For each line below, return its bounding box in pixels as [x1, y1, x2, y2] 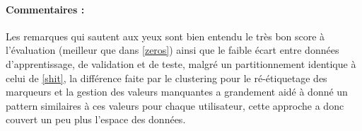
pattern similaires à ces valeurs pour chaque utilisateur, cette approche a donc [6, 98, 344, 113]
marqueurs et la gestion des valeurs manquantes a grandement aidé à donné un [6, 84, 348, 99]
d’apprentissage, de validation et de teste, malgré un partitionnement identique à [6, 56, 356, 71]
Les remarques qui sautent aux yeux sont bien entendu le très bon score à [6, 28, 325, 43]
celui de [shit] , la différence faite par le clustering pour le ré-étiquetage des [6, 70, 327, 85]
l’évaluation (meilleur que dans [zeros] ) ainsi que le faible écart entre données [6, 42, 339, 57]
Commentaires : [6, 1, 85, 16]
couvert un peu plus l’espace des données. [6, 112, 186, 127]
